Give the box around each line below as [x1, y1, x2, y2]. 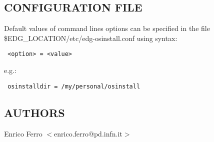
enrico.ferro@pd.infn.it [54, 128, 122, 138]
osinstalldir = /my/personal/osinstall [7, 82, 140, 90]
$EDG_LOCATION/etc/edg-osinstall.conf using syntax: [4, 32, 177, 43]
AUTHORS [4, 104, 65, 120]
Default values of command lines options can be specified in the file [4, 23, 210, 33]
